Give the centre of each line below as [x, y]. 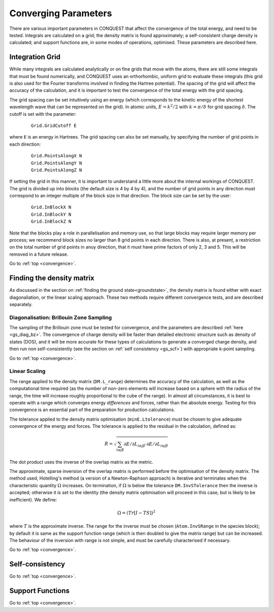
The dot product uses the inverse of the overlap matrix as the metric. [81, 462]
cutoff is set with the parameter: [43, 114]
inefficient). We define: [33, 499]
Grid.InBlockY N [51, 214]
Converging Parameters [61, 13]
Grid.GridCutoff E [54, 125]
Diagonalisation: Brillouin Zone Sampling [61, 317]
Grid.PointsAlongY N [57, 163]
